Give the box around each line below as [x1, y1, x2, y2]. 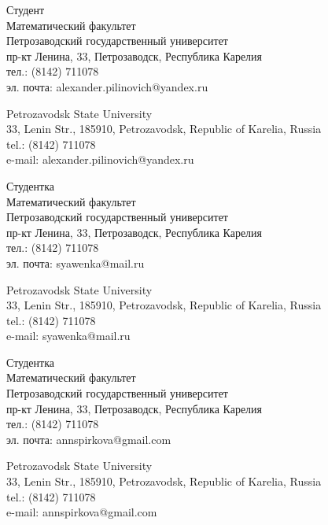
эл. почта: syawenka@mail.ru [6, 254, 145, 271]
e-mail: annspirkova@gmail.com [6, 504, 157, 520]
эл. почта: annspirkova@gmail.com [6, 431, 171, 447]
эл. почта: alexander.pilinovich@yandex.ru [6, 78, 208, 94]
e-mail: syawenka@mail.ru [6, 327, 131, 344]
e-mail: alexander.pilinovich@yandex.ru [6, 151, 194, 168]
